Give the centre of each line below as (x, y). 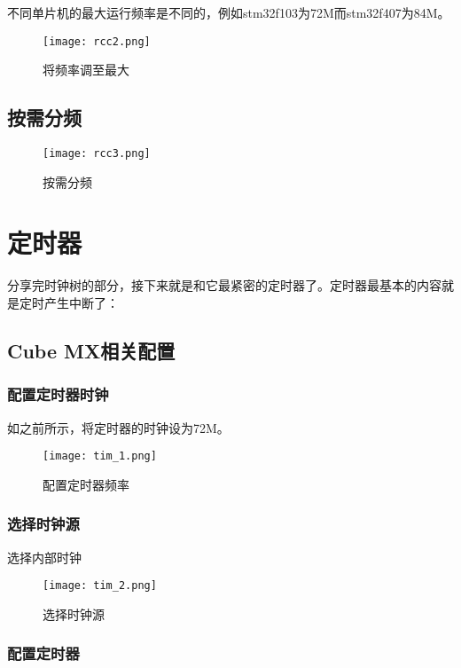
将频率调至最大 (86, 70)
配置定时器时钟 (58, 394)
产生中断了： (81, 303)
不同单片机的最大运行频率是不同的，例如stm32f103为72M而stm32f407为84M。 (229, 12)
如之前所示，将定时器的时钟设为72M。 (118, 427)
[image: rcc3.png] (97, 154)
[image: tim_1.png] (100, 456)
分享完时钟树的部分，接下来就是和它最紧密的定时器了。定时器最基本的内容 (224, 285)
